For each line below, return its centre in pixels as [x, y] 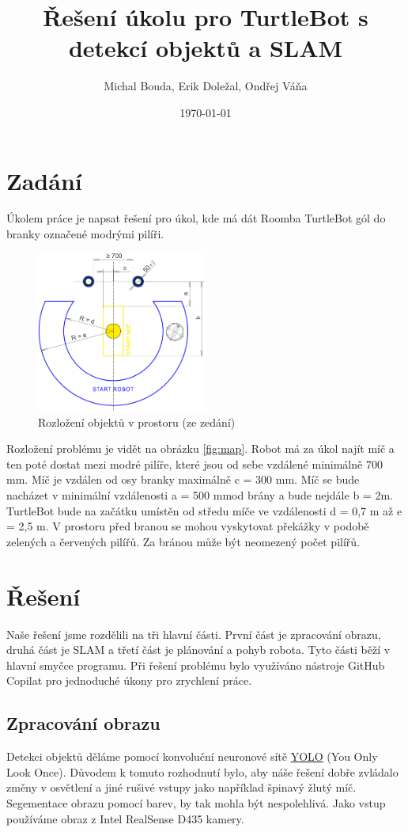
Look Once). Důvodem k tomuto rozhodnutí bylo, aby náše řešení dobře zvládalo [202, 771]
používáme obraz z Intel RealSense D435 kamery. [125, 818]
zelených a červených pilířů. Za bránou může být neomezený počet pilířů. [183, 541]
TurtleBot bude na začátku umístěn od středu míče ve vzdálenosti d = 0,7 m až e [204, 510]
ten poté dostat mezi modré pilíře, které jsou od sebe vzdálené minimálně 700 [195, 463]
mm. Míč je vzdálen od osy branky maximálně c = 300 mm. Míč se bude [183, 479]
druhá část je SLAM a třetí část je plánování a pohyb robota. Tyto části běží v [198, 650]
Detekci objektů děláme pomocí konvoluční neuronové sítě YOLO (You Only [192, 756]
